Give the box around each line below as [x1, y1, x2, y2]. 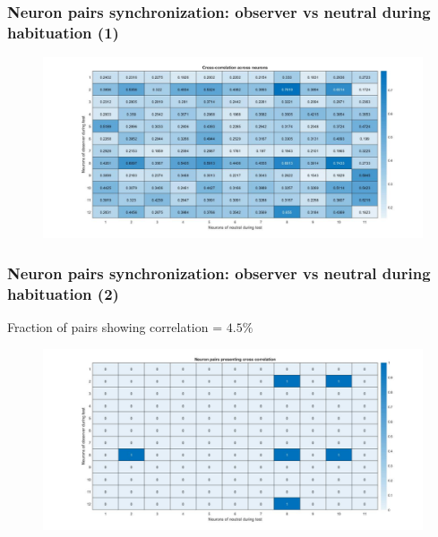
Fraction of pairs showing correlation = [7, 317, 223, 336]
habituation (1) [7, 21, 119, 43]
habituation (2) [7, 282, 119, 304]
